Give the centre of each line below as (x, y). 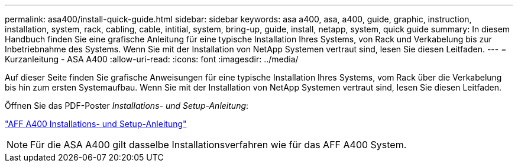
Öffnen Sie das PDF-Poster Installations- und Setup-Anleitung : (127, 106)
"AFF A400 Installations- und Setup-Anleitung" (96, 124)
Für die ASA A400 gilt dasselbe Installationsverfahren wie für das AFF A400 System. (218, 145)
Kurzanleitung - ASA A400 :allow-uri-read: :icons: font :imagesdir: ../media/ (152, 59)
